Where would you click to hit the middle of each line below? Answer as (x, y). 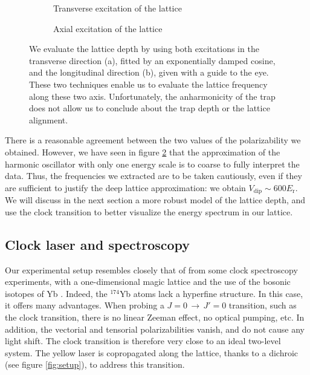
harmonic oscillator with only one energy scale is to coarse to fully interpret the (152, 164)
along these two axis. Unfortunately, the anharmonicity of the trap (152, 96)
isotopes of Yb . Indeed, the (56, 293)
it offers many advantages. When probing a (85, 305)
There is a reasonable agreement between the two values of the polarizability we (153, 140)
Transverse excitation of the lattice (118, 8)
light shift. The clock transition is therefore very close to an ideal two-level (143, 341)
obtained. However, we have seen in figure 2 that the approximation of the (143, 152)
